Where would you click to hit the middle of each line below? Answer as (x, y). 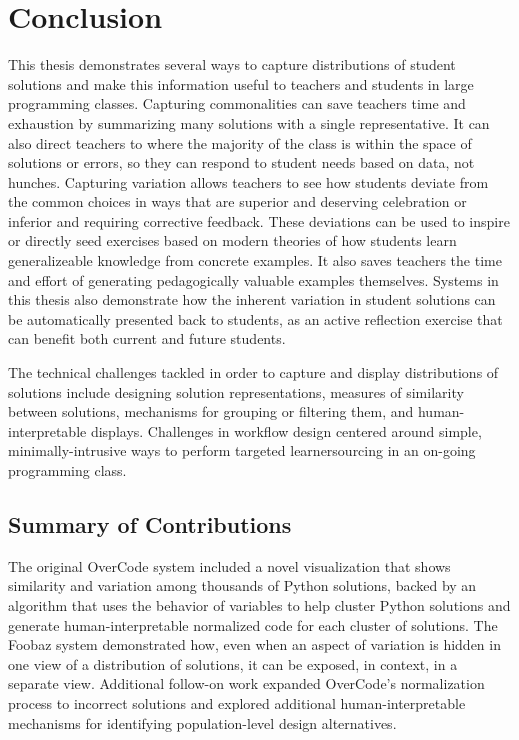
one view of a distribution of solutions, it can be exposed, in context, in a (233, 663)
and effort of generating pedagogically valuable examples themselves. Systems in (253, 279)
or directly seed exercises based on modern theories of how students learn (232, 240)
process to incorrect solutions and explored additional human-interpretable (237, 702)
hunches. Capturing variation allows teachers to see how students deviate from (248, 181)
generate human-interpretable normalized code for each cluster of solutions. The (253, 624)
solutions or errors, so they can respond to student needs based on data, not (241, 162)
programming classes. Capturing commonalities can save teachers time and (237, 103)
